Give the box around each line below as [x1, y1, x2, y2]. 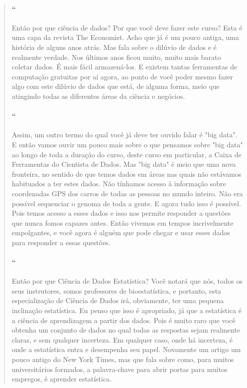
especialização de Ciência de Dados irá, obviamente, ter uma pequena [11, 295, 224, 306]
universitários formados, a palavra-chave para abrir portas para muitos [11, 364, 228, 374]
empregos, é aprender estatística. [11, 374, 112, 384]
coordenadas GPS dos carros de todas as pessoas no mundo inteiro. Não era [11, 188, 243, 198]
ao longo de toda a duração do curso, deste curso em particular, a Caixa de [11, 149, 242, 159]
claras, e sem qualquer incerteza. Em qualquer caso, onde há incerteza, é [11, 334, 233, 345]
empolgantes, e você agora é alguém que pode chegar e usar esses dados [11, 227, 230, 238]
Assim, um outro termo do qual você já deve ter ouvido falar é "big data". [11, 129, 238, 140]
